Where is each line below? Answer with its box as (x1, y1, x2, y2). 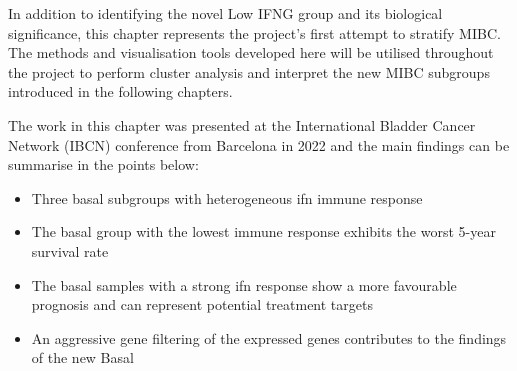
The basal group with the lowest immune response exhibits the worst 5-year (31, 221, 496, 242)
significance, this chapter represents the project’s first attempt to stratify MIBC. (8, 22, 501, 43)
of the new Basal (31, 347, 134, 368)
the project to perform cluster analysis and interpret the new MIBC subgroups (8, 61, 490, 82)
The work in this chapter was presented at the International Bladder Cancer (8, 114, 476, 135)
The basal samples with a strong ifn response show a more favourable (31, 274, 457, 295)
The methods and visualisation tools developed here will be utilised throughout (8, 42, 494, 63)
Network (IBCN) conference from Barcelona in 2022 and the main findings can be (8, 134, 510, 155)
